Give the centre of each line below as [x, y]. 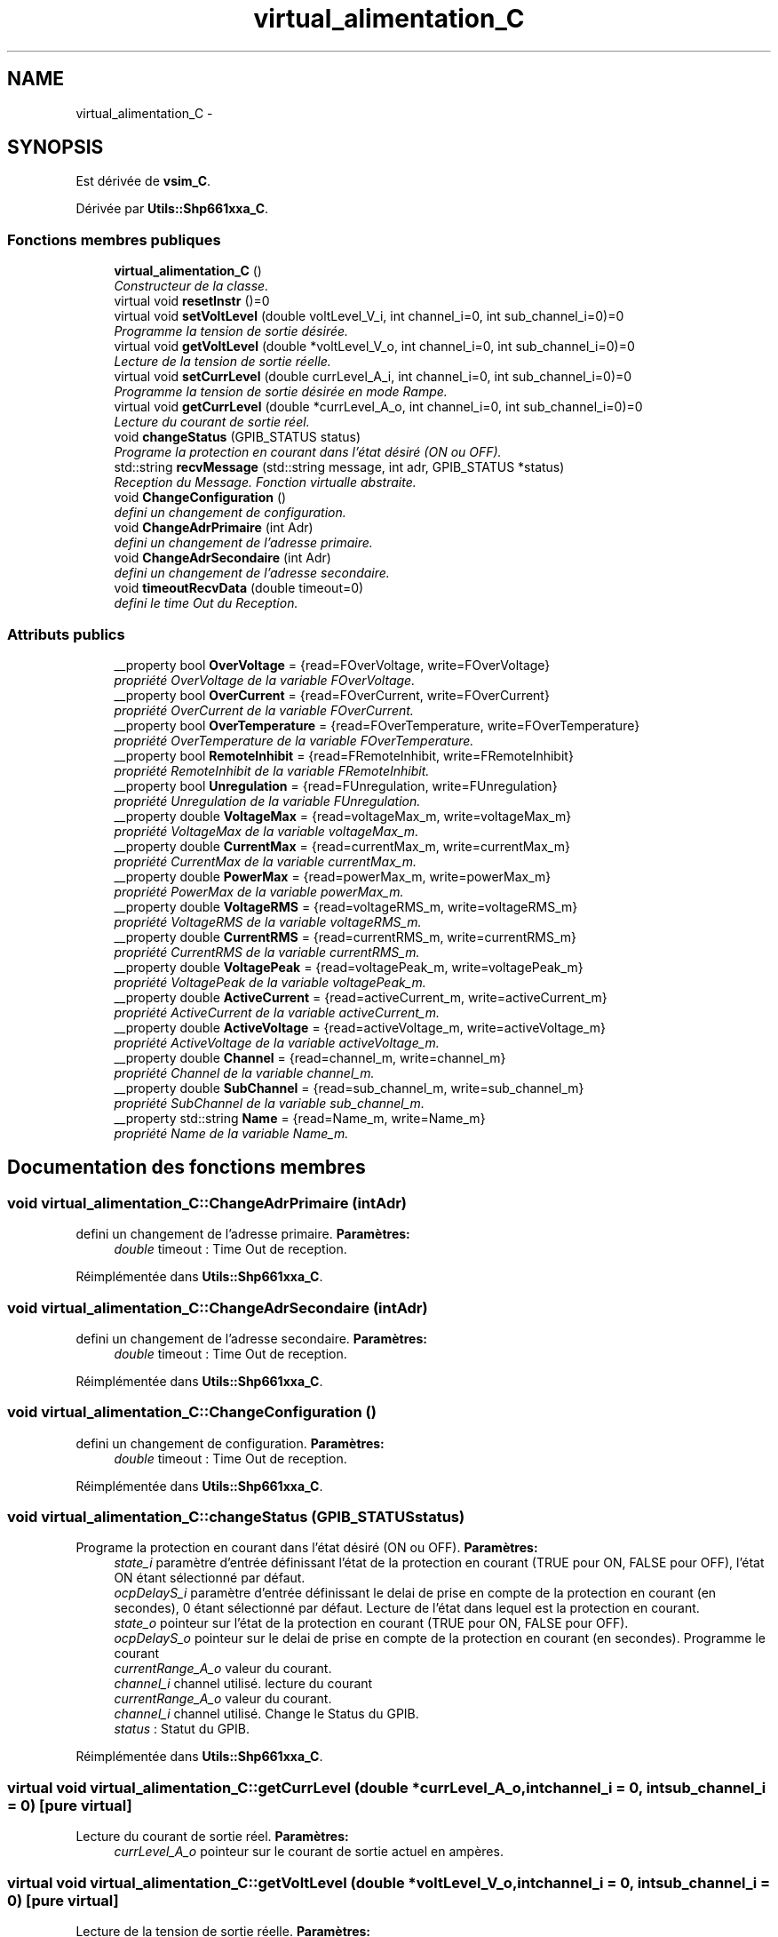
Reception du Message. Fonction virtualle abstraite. [265, 482]
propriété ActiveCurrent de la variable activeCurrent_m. [277, 1012]
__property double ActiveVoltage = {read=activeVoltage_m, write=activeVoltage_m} [360, 1027]
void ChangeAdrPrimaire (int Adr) [214, 528]
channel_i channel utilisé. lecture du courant [243, 1684]
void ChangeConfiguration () [200, 498]
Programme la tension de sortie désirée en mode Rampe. [281, 392]
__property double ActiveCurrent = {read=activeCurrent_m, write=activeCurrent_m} [361, 997]
